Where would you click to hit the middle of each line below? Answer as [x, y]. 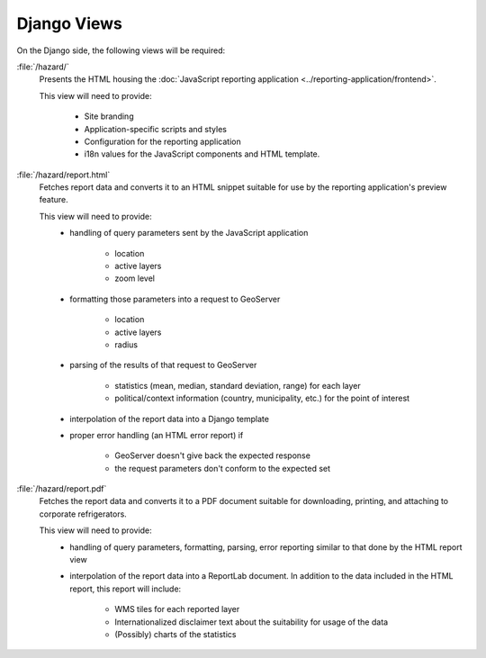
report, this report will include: [126, 589]
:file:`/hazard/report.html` [63, 175]
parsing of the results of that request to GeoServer [163, 365]
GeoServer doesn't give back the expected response [212, 455]
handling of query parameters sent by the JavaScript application [189, 233]
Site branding [109, 116]
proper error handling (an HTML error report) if [157, 435]
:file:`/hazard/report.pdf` [62, 489]
